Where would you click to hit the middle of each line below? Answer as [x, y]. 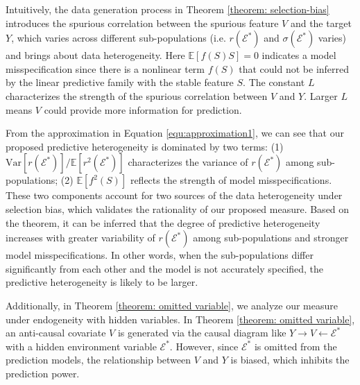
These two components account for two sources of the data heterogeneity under [174, 195]
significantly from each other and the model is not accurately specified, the [165, 268]
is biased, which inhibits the [290, 360]
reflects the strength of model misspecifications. [231, 180]
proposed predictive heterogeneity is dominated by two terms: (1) [145, 146]
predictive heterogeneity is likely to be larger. [102, 282]
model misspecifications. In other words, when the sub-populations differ [160, 255]
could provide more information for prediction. [143, 109]
